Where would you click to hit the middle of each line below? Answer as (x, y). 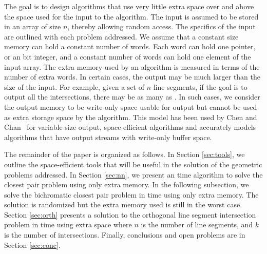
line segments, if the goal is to (200, 86)
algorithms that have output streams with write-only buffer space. (108, 137)
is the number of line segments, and (197, 224)
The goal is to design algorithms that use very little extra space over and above (129, 6)
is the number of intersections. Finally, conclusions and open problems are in (125, 235)
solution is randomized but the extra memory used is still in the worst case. (123, 204)
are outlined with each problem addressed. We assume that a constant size (121, 36)
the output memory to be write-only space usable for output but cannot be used (131, 106)
